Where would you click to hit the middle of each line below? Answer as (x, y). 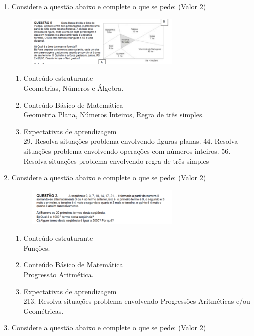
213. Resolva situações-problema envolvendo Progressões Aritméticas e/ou (137, 301)
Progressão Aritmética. (59, 274)
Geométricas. (44, 310)
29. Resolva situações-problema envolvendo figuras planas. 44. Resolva (131, 141)
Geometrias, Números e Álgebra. (74, 88)
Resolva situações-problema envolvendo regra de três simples (116, 161)
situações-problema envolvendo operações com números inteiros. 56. (127, 151)
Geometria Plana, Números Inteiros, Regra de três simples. (114, 115)
